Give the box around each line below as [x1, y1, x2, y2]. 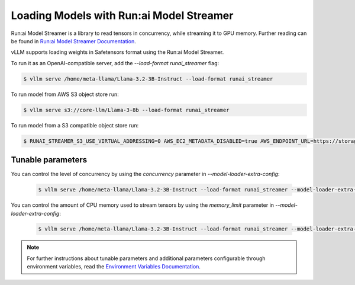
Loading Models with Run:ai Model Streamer [11, 9, 234, 22]
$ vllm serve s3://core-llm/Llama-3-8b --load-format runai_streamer [23, 107, 230, 113]
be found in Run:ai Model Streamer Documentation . [11, 37, 136, 44]
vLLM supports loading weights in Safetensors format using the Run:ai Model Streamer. [11, 49, 224, 56]
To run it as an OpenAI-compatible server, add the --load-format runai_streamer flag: [11, 59, 220, 66]
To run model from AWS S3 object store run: [11, 91, 119, 98]
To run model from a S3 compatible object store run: [11, 121, 139, 129]
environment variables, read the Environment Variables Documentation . [27, 263, 201, 270]
